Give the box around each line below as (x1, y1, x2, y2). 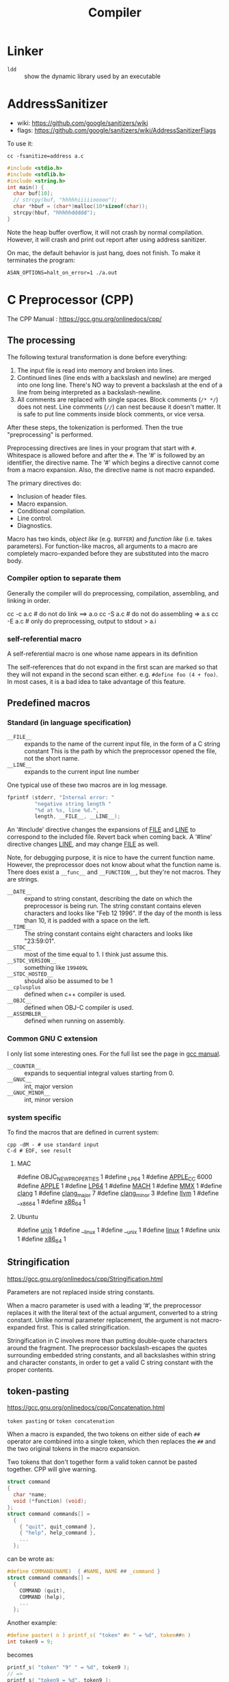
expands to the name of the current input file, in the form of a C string (24, 739, 221, 748)
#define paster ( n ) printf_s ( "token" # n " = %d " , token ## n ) (7, 1632, 191, 1639)
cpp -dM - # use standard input (7, 1141, 99, 1148)
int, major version (24, 1082, 73, 1090)
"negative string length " (34, 801, 111, 807)
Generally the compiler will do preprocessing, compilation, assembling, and (7, 589, 219, 597)
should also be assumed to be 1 (24, 977, 113, 985)
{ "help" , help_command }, (19, 1530, 96, 1537)
